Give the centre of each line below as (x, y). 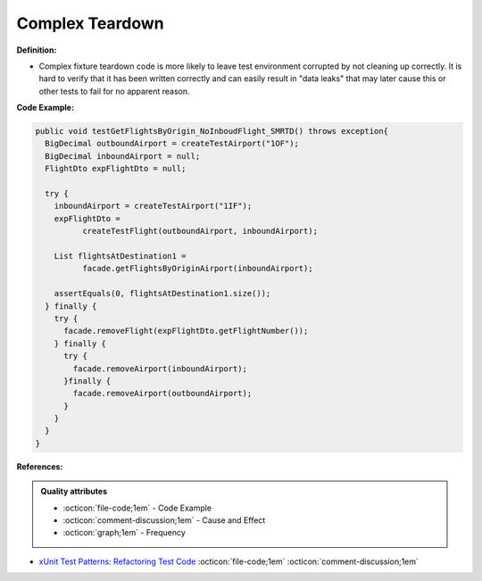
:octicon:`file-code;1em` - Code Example (137, 508)
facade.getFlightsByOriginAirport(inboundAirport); (197, 269)
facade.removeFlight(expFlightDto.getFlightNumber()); (186, 331)
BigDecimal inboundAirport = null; (123, 156)
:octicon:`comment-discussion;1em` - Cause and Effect (164, 520)
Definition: (37, 50)
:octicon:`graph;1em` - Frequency (125, 533)
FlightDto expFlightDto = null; (116, 169)
